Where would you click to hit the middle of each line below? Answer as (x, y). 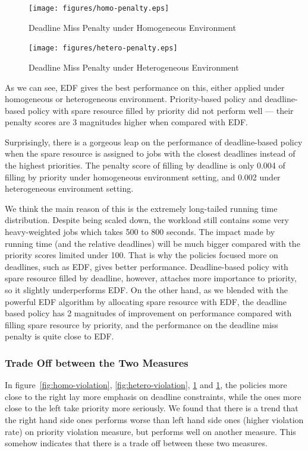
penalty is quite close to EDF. (59, 336)
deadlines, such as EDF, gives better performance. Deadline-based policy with (147, 266)
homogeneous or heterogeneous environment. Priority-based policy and (133, 99)
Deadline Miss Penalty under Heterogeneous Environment (134, 67)
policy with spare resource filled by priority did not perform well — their (161, 110)
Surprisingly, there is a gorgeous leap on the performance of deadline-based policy (154, 142)
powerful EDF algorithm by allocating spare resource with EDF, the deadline (146, 301)
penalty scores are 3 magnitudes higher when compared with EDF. (126, 122)
